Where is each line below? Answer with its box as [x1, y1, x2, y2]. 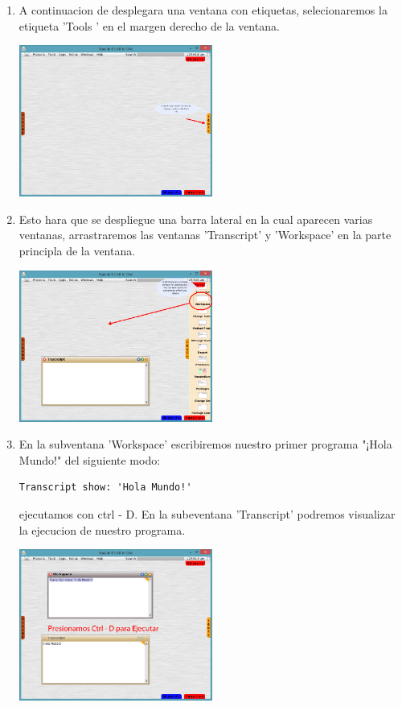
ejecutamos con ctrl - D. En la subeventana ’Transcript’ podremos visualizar [18, 505, 396, 522]
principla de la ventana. [18, 242, 136, 258]
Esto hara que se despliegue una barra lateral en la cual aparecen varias [18, 210, 373, 227]
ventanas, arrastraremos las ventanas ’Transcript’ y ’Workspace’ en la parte [18, 226, 392, 243]
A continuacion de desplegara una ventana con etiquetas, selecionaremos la [18, 2, 388, 18]
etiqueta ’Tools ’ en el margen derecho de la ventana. [18, 17, 280, 34]
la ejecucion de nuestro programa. [18, 521, 186, 538]
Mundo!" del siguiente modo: [18, 451, 161, 468]
